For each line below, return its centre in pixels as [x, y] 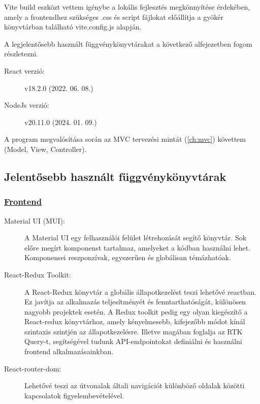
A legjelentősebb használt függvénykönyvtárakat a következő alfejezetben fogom [128, 43]
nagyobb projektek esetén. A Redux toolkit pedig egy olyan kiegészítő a [136, 311]
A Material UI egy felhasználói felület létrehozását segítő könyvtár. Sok [136, 238]
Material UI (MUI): [35, 220]
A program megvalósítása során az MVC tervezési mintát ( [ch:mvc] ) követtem [125, 139]
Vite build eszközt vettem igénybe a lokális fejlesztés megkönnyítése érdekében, [127, 7]
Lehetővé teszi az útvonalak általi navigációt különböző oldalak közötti [135, 385]
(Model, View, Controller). [45, 149]
